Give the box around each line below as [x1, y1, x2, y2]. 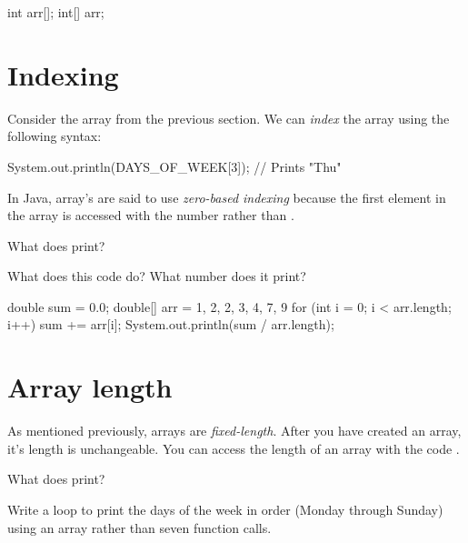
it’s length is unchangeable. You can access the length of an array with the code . [7, 438, 460, 458]
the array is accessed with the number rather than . [7, 206, 294, 225]
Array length [7, 368, 173, 406]
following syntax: [7, 126, 102, 146]
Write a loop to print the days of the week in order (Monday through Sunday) [7, 499, 443, 518]
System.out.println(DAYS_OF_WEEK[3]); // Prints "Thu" [7, 156, 342, 176]
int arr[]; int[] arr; [7, 3, 105, 21]
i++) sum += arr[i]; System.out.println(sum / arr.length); [7, 315, 334, 334]
